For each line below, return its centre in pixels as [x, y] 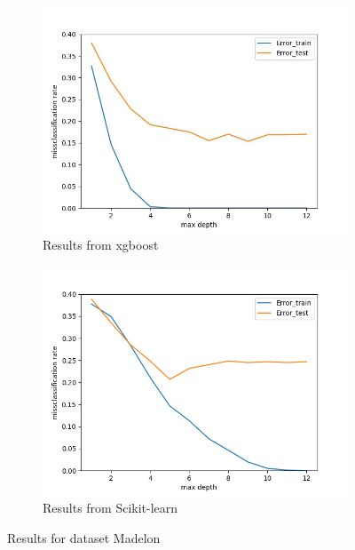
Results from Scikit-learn [110, 508]
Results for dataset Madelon [84, 538]
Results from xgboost [101, 245]
